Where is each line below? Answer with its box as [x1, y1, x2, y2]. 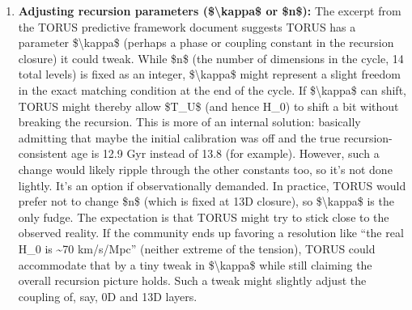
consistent [18, 145, 68, 162]
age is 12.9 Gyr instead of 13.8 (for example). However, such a [70, 145, 380, 162]
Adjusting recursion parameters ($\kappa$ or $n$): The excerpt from [18, 2, 401, 19]
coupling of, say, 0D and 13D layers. [18, 287, 198, 304]
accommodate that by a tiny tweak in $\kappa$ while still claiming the [18, 256, 372, 273]
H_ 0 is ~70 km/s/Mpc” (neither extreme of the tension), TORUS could [18, 240, 376, 257]
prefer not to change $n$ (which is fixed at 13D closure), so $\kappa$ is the [18, 193, 394, 210]
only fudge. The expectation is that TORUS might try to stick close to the [18, 208, 389, 225]
